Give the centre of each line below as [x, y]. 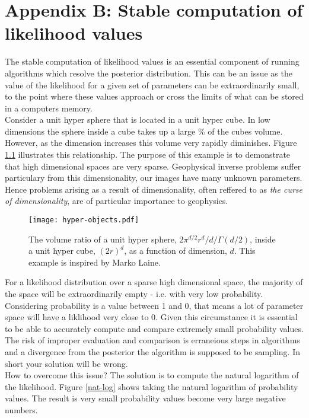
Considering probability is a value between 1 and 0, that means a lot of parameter [154, 305]
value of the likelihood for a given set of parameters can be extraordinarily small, [152, 84]
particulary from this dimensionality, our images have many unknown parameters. [154, 178]
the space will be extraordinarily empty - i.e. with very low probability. [134, 294]
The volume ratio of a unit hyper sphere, [103, 239]
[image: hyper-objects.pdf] [84, 220]
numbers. [21, 410]
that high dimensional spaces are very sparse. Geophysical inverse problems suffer [153, 166]
